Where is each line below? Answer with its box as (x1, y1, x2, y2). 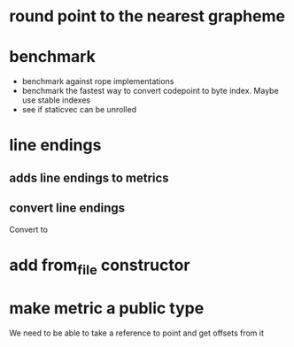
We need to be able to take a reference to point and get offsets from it (9, 328, 264, 338)
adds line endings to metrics (9, 170, 170, 185)
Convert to (9, 224, 49, 235)
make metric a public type (9, 298, 205, 319)
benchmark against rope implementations (21, 76, 174, 87)
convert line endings (9, 201, 126, 216)
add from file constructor (9, 255, 190, 278)
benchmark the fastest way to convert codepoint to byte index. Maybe (21, 86, 279, 96)
